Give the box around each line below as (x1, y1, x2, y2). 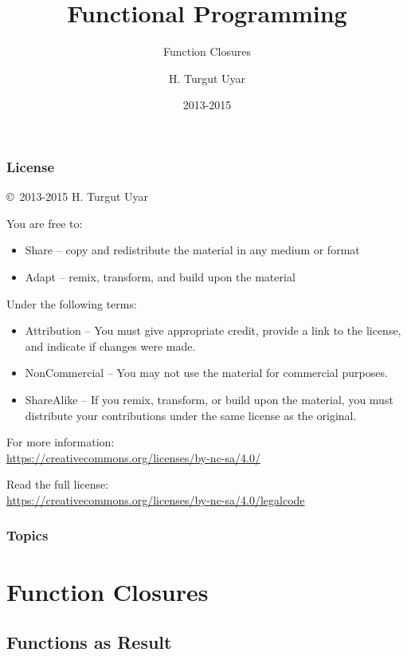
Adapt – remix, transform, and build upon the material (25, 268, 295, 285)
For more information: (6, 434, 115, 450)
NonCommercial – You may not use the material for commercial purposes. (25, 364, 388, 381)
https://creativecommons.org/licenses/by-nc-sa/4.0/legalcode (6, 491, 305, 508)
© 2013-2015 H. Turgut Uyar (6, 188, 149, 205)
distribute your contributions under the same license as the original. (25, 407, 357, 423)
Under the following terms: (6, 295, 137, 312)
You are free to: (6, 214, 83, 231)
